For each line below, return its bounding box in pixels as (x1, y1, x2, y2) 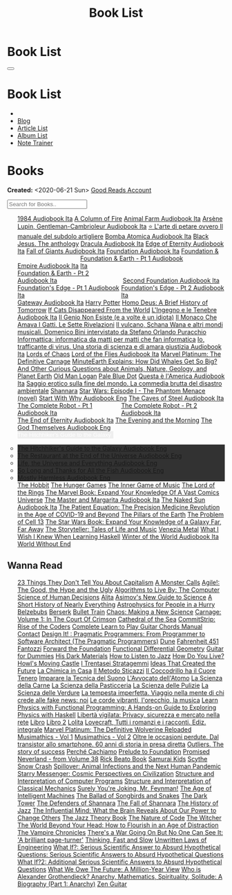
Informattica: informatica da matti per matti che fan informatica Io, (17, 335, 205, 343)
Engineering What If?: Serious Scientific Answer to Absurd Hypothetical (17, 842, 221, 851)
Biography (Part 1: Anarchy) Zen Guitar (17, 880, 128, 888)
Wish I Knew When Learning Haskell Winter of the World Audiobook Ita (17, 532, 220, 541)
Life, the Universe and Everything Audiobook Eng (17, 458, 157, 467)
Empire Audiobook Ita (17, 261, 79, 270)
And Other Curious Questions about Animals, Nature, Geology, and (17, 364, 207, 372)
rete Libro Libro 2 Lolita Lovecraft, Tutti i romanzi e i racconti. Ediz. (17, 718, 206, 726)
